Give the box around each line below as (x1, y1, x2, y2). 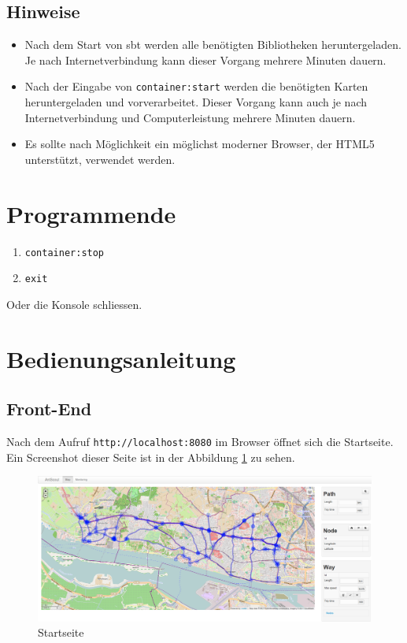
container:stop (24, 247, 105, 258)
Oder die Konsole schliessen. (6, 295, 142, 312)
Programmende (6, 197, 176, 229)
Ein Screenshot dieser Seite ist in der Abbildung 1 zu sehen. (6, 448, 295, 465)
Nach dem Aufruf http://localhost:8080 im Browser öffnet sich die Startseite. (6, 433, 394, 450)
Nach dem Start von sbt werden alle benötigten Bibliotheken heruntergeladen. (24, 36, 401, 53)
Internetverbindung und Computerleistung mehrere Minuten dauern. (24, 109, 356, 125)
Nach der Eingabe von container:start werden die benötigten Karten (24, 78, 368, 95)
